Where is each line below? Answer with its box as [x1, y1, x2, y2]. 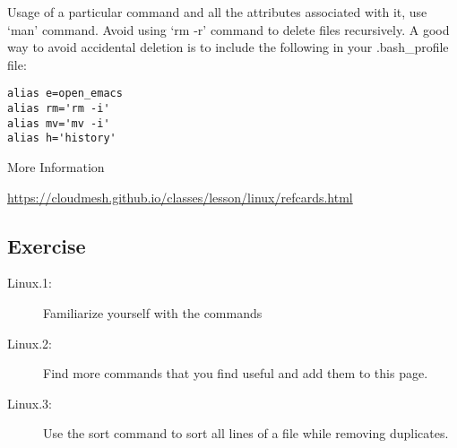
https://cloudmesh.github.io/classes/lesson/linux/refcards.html [7, 187, 353, 206]
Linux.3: [7, 393, 52, 412]
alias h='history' [7, 132, 116, 145]
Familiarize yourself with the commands [43, 303, 263, 322]
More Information [7, 158, 105, 176]
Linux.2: [7, 333, 52, 352]
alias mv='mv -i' [7, 116, 110, 130]
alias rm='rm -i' [7, 102, 110, 116]
